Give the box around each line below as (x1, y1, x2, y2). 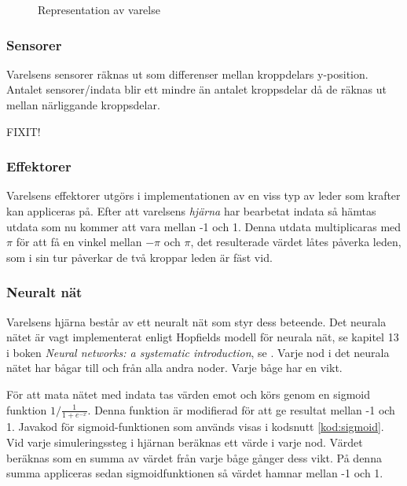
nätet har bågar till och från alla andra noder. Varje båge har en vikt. (6, 359, 343, 376)
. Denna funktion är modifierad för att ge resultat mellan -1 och (87, 401, 395, 418)
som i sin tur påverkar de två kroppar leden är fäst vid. (6, 249, 273, 265)
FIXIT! (6, 123, 41, 139)
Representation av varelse (38, 2, 160, 17)
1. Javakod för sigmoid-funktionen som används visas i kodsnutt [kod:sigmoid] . (6, 418, 384, 435)
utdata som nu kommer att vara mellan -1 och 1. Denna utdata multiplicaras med (6, 218, 401, 234)
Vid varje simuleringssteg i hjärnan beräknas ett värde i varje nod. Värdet (6, 433, 363, 450)
